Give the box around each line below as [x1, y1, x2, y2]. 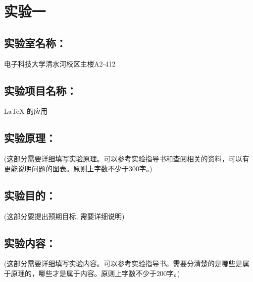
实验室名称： [4, 35, 66, 50]
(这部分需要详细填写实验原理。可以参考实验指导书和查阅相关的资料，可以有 [4, 153, 250, 164]
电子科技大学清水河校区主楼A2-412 [4, 58, 116, 69]
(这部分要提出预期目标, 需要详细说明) [4, 211, 125, 221]
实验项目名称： [4, 82, 77, 98]
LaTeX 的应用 [4, 106, 48, 116]
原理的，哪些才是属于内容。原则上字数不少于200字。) [10, 268, 180, 278]
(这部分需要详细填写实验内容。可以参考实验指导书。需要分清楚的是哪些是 [4, 258, 243, 269]
